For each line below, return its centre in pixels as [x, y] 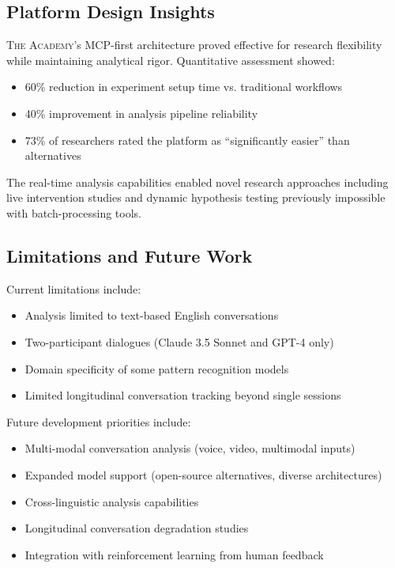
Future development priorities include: [99, 421]
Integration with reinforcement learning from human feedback [174, 554]
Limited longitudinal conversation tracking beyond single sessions [183, 395]
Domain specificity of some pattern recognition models [157, 368]
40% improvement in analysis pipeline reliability [141, 113]
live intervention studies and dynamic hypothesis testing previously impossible [196, 197]
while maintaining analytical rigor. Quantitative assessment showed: [171, 60]
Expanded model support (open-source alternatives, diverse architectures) [203, 474]
